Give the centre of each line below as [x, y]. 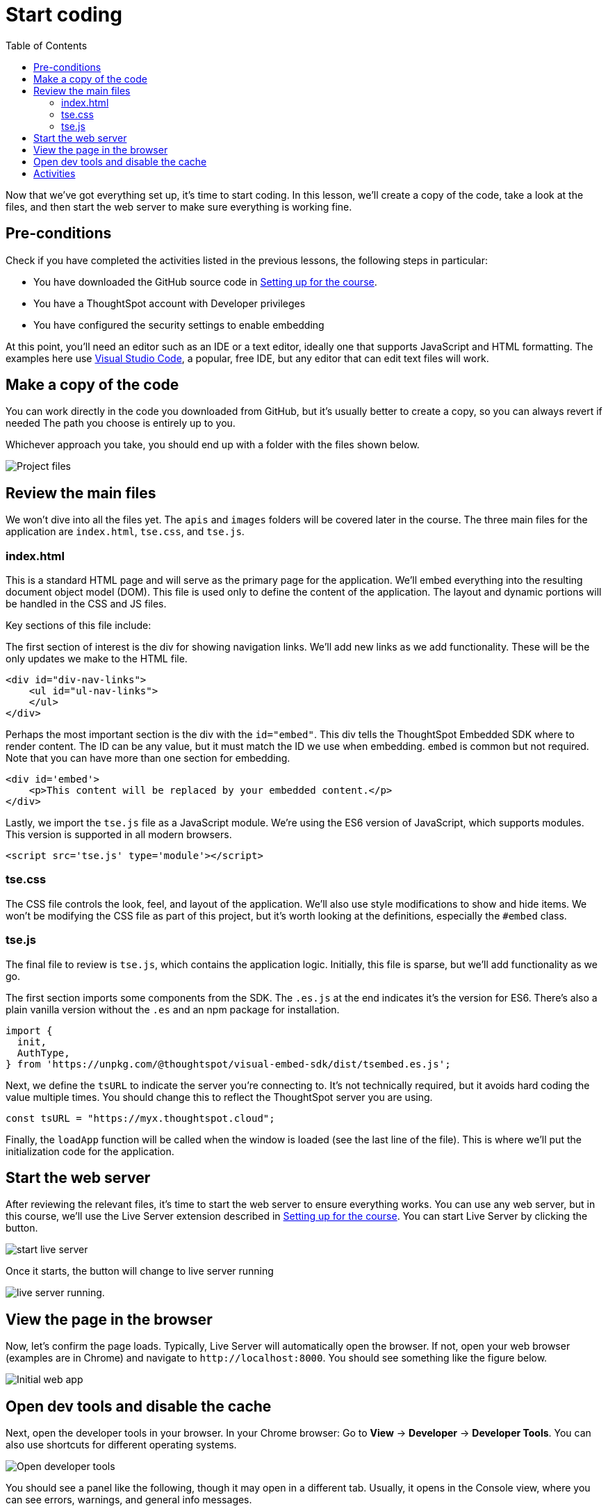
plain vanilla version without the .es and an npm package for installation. [173, 1009]
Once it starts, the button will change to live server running [140, 1271]
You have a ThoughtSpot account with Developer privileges [170, 303]
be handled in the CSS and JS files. [86, 604]
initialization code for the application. [90, 1151]
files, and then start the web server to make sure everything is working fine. [179, 206]
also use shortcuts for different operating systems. [121, 1445]
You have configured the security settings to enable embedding [179, 325]
